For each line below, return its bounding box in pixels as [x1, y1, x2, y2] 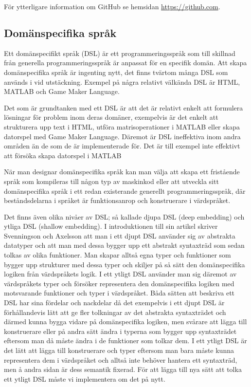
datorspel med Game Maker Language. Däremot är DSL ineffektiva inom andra [4, 131, 241, 141]
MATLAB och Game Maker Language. [4, 86, 120, 96]
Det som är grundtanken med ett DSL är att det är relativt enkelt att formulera [4, 102, 243, 112]
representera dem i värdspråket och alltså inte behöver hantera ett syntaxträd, [4, 354, 237, 365]
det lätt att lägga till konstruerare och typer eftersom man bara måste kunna [4, 345, 234, 355]
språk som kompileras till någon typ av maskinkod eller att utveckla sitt [4, 176, 219, 186]
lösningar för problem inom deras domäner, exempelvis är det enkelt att [4, 112, 218, 122]
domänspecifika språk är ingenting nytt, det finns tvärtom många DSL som [4, 67, 228, 77]
